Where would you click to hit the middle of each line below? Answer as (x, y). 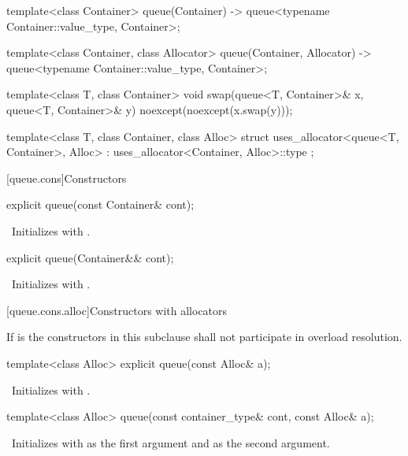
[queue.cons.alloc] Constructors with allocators (117, 310)
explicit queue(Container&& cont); (90, 257)
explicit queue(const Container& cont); (100, 204)
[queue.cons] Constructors (67, 178)
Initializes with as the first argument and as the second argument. (171, 442)
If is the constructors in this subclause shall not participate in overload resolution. (204, 337)
